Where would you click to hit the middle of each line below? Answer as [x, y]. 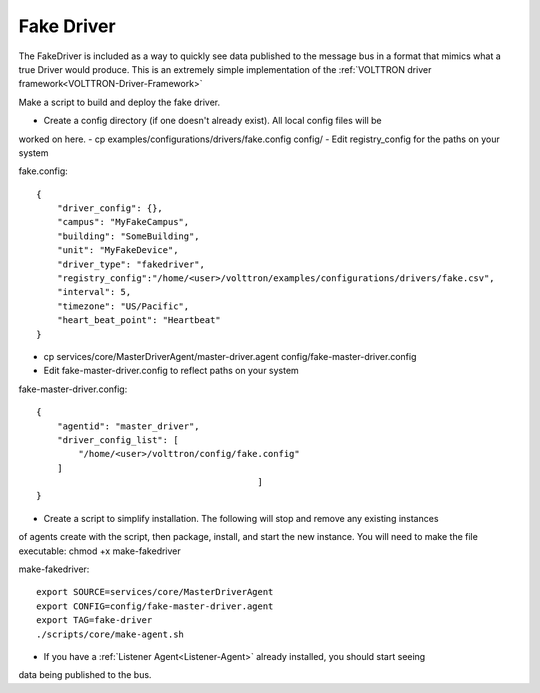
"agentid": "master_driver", [128, 426]
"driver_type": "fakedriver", [130, 264]
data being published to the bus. [85, 675]
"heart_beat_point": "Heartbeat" [139, 320]
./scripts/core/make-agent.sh [110, 634]
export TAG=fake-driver [94, 620]
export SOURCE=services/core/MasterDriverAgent [155, 592]
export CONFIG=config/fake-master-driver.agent [155, 606]
